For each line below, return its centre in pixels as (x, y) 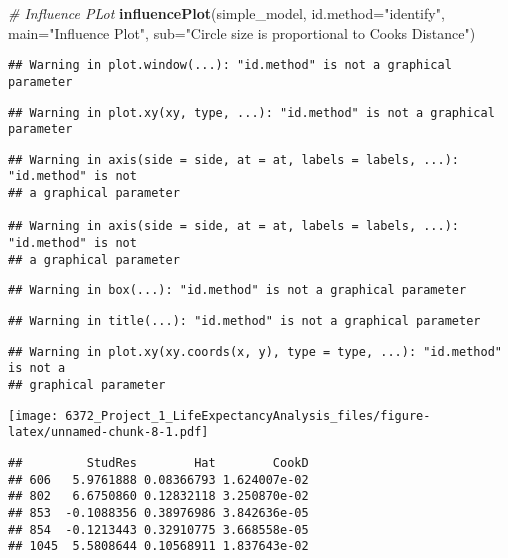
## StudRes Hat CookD (158, 463)
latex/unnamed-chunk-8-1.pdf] (108, 432)
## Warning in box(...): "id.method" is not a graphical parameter (237, 290)
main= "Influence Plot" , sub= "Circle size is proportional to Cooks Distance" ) (242, 32)
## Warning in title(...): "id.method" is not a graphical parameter (244, 321)
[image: (33, 415)
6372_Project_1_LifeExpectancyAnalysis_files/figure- (248, 415)
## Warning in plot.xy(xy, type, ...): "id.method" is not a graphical (251, 112)
